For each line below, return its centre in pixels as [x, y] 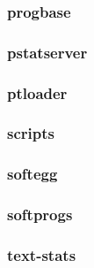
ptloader [37, 92]
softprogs [40, 214]
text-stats [42, 254]
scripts [31, 133]
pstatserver [47, 52]
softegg [33, 174]
